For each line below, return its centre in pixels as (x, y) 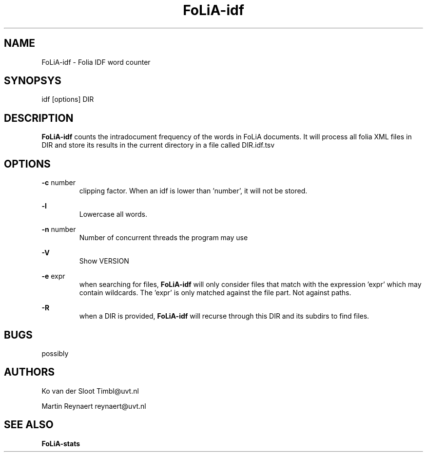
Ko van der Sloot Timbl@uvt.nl (90, 391)
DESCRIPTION (39, 118)
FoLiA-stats (61, 443)
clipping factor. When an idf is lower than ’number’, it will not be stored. (193, 191)
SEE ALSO (29, 425)
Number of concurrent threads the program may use (164, 238)
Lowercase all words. (113, 214)
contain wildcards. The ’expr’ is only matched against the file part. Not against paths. (215, 293)
